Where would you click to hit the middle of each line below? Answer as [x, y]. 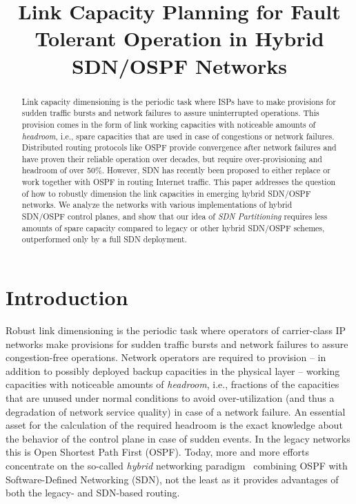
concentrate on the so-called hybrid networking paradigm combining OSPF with [177, 465]
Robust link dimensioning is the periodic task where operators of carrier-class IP [176, 330]
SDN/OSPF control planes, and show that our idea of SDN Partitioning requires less [175, 216]
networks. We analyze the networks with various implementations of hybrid [157, 205]
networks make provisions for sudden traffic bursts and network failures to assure [177, 343]
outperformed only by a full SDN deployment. [104, 239]
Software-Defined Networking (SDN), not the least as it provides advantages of [172, 479]
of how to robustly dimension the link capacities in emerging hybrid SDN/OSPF [166, 193]
